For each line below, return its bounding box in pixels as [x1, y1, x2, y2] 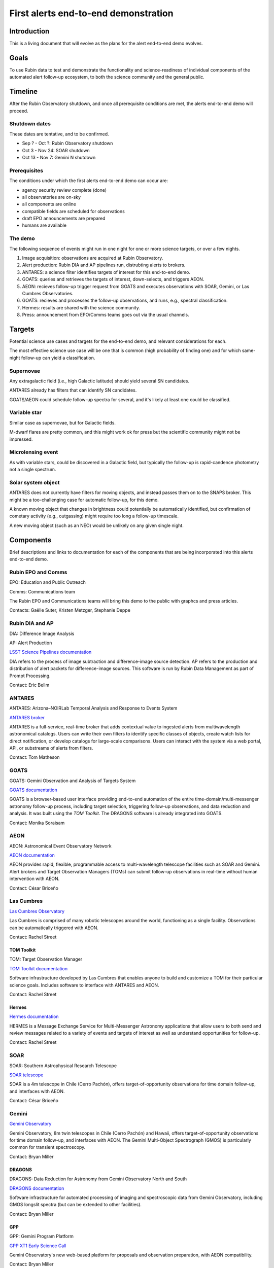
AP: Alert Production [9, 640, 52, 646]
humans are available [22, 222, 67, 228]
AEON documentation [9, 852, 55, 858]
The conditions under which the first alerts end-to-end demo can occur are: [9, 178, 168, 184]
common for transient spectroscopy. [9, 1144, 86, 1150]
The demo [9, 235, 35, 242]
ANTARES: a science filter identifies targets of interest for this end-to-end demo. [22, 269, 190, 275]
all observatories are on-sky [22, 194, 81, 200]
